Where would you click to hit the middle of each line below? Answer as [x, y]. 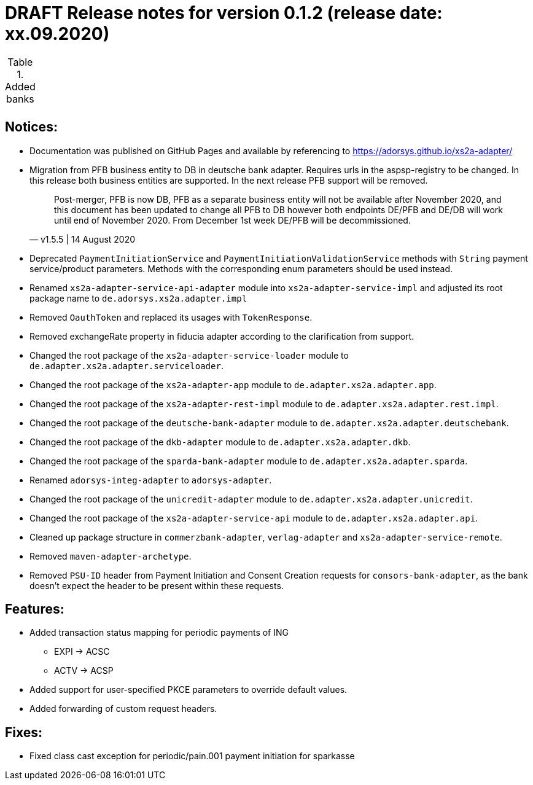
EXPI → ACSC [82, 652]
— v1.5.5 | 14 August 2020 [83, 239]
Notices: [31, 127]
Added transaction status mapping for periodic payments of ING [159, 633]
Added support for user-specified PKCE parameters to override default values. [189, 690]
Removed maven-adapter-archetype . [111, 556]
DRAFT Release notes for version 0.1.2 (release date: [224, 13]
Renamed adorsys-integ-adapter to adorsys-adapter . [151, 480]
